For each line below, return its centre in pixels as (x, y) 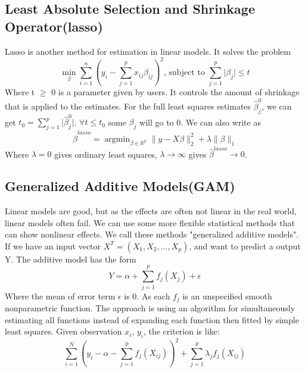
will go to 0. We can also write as (200, 122)
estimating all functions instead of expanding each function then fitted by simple (152, 319)
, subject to (184, 73)
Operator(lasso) (54, 26)
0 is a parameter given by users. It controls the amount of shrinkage (175, 92)
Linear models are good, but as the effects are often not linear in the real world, (151, 211)
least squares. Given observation (63, 331)
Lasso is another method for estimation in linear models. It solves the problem (148, 51)
